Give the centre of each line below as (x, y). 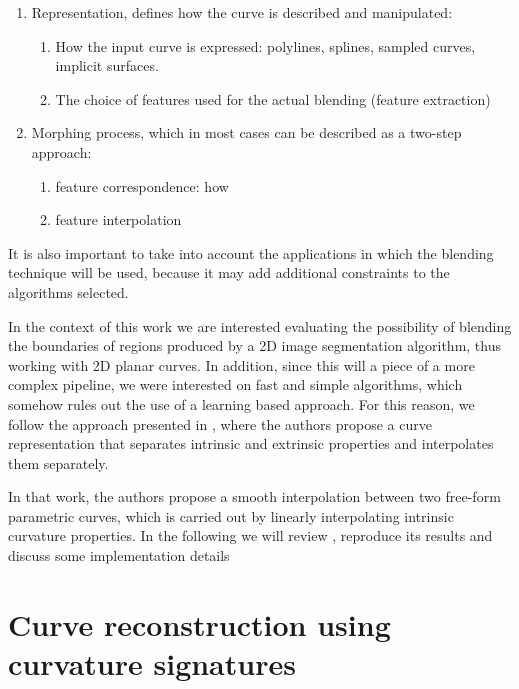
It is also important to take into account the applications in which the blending (251, 252)
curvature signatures (152, 663)
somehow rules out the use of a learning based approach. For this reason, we (241, 403)
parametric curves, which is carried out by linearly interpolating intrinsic (231, 515)
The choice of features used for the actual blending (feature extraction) (273, 98)
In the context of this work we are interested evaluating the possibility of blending (260, 325)
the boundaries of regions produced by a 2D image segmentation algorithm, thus (255, 345)
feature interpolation (118, 219)
